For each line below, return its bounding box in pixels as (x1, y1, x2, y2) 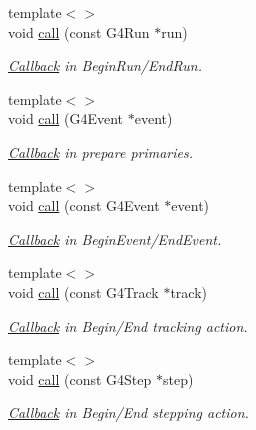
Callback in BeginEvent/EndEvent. (8, 228, 222, 249)
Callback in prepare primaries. (8, 141, 194, 162)
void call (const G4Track (8, 281, 159, 302)
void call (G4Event (8, 108, 124, 129)
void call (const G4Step (8, 368, 152, 389)
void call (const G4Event (8, 195, 160, 216)
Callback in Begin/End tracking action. (8, 315, 248, 336)
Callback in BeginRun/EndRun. (8, 55, 202, 76)
